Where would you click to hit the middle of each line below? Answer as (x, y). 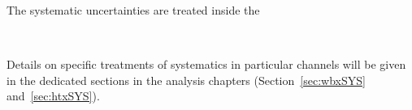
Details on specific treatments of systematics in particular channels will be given (206, 64)
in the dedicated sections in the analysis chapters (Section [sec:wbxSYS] (186, 80)
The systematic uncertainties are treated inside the (133, 10)
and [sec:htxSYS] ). (53, 96)
